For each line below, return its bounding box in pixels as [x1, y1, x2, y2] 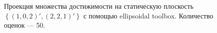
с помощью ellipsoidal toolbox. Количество [83, 10, 214, 20]
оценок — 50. [4, 20, 45, 30]
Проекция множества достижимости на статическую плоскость [4, 1, 194, 11]
